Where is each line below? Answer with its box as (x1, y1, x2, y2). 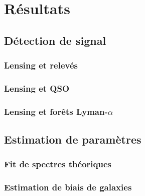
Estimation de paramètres (4, 132, 141, 147)
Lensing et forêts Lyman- (4, 105, 108, 117)
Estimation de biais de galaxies (4, 181, 132, 193)
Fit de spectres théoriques (4, 158, 111, 170)
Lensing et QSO (4, 82, 70, 94)
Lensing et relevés (4, 59, 78, 72)
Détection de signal (4, 32, 106, 48)
